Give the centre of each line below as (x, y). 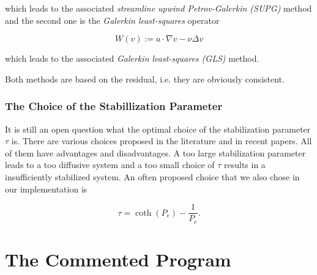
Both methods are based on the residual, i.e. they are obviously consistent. (145, 79)
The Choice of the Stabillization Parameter (114, 106)
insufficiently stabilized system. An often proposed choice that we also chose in (152, 176)
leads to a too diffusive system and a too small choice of (110, 165)
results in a (245, 165)
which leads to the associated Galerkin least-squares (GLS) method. (132, 58)
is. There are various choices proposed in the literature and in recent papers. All (162, 141)
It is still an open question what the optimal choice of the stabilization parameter (158, 129)
